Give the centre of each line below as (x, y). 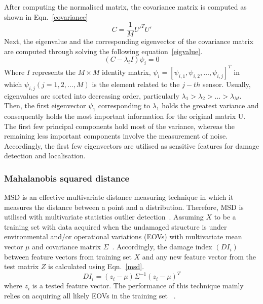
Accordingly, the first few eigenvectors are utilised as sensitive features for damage (132, 145)
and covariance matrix (66, 247)
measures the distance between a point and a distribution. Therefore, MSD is (124, 207)
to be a (225, 217)
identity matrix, (126, 72)
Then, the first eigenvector (45, 105)
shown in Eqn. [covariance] (46, 16)
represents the (54, 72)
